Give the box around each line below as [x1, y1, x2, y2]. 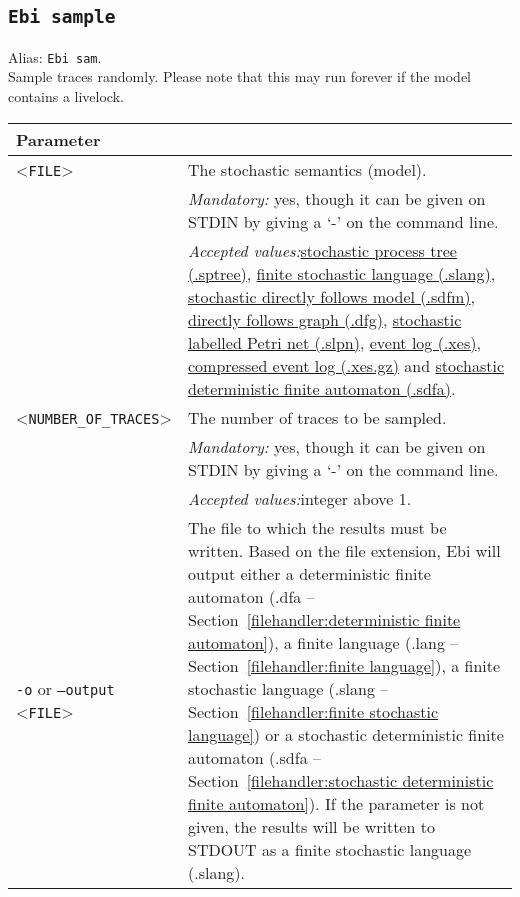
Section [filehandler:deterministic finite [187, 607, 461, 631]
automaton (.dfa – [187, 584, 315, 608]
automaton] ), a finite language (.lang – [187, 630, 459, 654]
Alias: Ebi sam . [8, 46, 102, 67]
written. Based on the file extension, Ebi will [187, 538, 501, 562]
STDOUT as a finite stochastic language [187, 837, 472, 861]
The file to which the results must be [187, 515, 447, 539]
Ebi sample [8, 6, 116, 28]
